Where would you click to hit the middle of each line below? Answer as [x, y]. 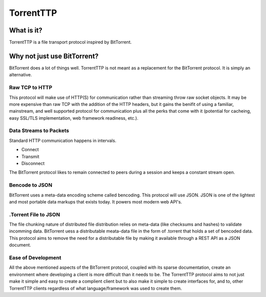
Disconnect [33, 163]
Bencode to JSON [31, 185]
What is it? [26, 30]
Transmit [30, 156]
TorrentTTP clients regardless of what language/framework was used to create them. [96, 288]
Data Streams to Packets [39, 131]
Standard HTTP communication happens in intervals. [63, 140]
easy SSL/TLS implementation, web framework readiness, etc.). [74, 118]
